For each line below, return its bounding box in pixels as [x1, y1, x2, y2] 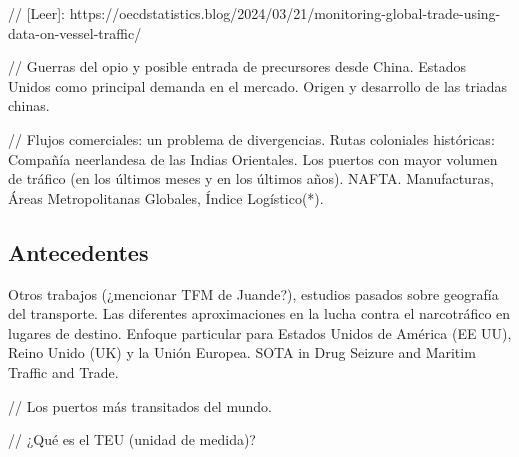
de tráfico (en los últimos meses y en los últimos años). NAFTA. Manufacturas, [8, 168, 494, 189]
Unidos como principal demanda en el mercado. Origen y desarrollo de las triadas [8, 75, 508, 96]
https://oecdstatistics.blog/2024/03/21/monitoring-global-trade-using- [69, 3, 501, 23]
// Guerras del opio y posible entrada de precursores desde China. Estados [8, 56, 467, 77]
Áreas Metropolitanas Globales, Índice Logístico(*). [8, 187, 324, 208]
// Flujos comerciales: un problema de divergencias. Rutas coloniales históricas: [8, 128, 495, 149]
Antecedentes [8, 236, 149, 267]
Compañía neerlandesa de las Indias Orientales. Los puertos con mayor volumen [8, 148, 498, 169]
